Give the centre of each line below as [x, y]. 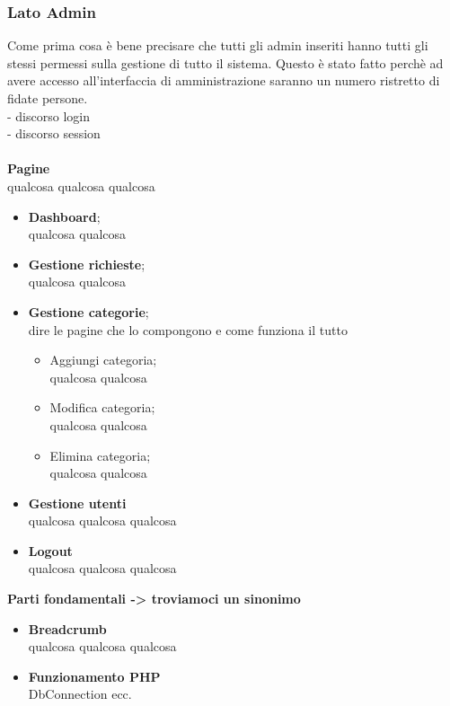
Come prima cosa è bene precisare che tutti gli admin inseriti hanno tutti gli [218, 45]
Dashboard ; [64, 216]
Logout [50, 550]
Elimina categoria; [100, 455]
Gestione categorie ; [88, 311]
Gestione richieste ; [87, 264]
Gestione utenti [77, 503]
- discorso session [54, 133]
